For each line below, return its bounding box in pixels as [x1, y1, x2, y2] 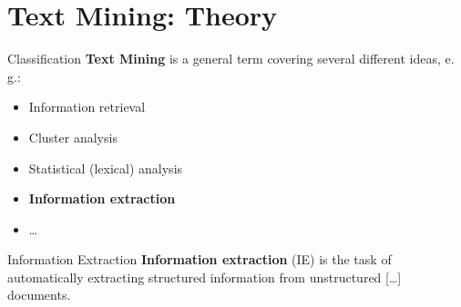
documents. [7, 285, 71, 304]
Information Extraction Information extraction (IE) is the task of [7, 250, 392, 269]
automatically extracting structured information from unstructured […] [7, 267, 402, 286]
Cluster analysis [28, 127, 118, 146]
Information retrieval [28, 97, 146, 116]
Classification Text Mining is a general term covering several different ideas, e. [7, 49, 455, 68]
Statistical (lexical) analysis [28, 158, 183, 177]
